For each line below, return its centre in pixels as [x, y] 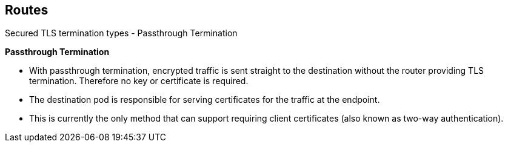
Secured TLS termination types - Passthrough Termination [121, 33]
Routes [27, 10]
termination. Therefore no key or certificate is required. [139, 81]
